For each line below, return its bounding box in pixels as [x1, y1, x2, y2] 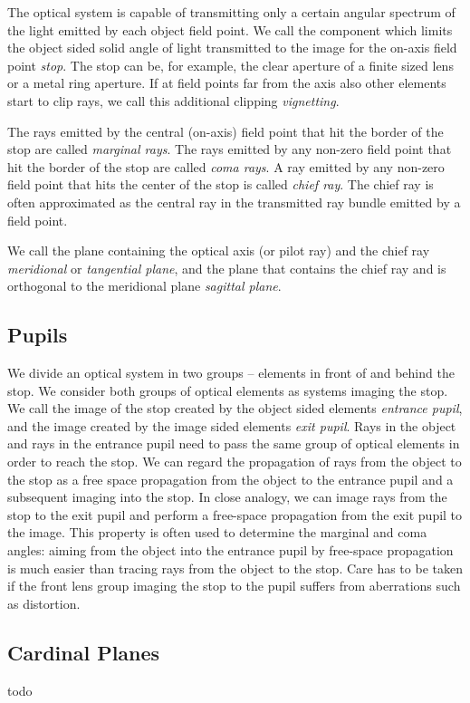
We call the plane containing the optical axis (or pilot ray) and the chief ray [7, 241, 430, 260]
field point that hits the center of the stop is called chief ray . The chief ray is [7, 175, 434, 194]
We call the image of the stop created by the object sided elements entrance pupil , [7, 399, 463, 418]
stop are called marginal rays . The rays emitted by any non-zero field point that [7, 140, 452, 159]
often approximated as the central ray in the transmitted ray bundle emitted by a [7, 192, 461, 211]
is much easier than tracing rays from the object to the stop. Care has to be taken [7, 558, 463, 577]
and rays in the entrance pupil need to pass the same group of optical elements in [7, 434, 460, 453]
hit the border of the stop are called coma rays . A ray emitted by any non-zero [7, 157, 445, 176]
